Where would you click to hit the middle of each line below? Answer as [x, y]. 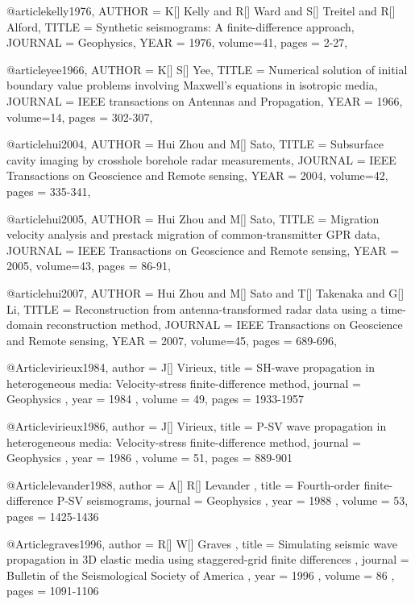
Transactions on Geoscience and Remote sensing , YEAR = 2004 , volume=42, [197, 175]
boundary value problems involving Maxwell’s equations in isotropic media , [192, 85]
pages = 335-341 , [49, 191]
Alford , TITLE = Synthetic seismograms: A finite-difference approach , [181, 26]
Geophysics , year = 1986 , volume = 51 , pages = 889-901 [150, 458]
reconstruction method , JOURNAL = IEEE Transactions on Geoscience [224, 325]
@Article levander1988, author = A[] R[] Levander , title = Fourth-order [183, 484]
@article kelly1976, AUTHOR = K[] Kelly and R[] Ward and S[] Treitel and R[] [201, 10]
